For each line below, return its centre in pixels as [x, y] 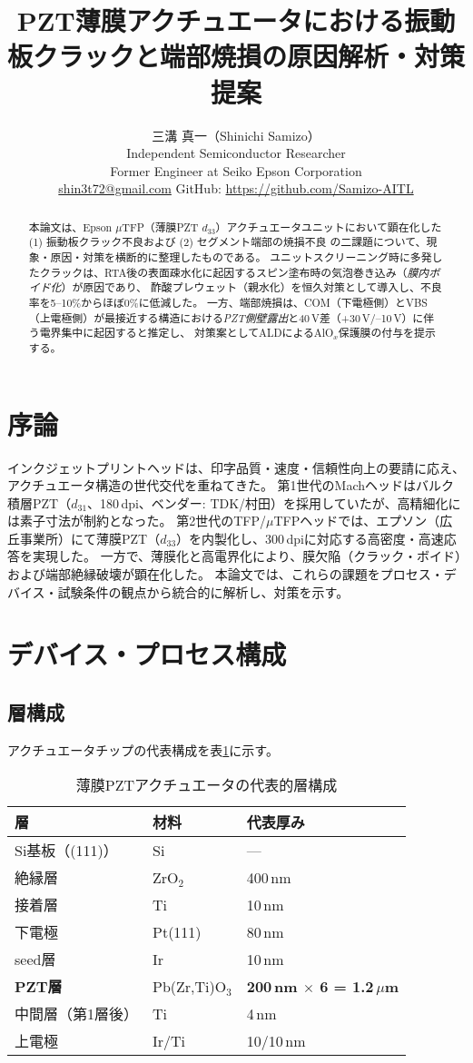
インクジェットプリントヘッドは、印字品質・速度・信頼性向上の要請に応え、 [236, 467]
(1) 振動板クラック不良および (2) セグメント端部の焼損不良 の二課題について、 [227, 242]
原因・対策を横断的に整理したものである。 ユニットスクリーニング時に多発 [241, 256]
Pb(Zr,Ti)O [190, 986]
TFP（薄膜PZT [160, 226]
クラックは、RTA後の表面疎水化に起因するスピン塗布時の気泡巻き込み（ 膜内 [234, 272]
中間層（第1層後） [77, 1014]
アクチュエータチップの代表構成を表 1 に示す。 [143, 749]
